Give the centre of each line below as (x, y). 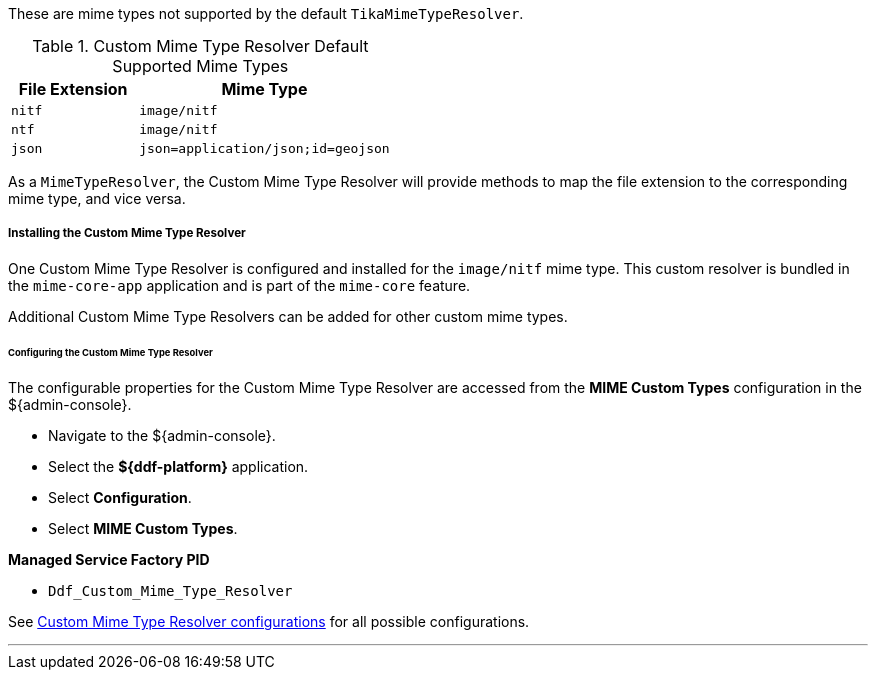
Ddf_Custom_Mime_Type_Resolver (170, 591)
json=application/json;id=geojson (264, 148)
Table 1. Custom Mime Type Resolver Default (200, 46)
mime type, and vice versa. (97, 198)
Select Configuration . (120, 498)
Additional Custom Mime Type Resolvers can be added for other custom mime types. (288, 316)
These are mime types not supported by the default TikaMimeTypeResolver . (266, 13)
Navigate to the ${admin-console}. (162, 436)
